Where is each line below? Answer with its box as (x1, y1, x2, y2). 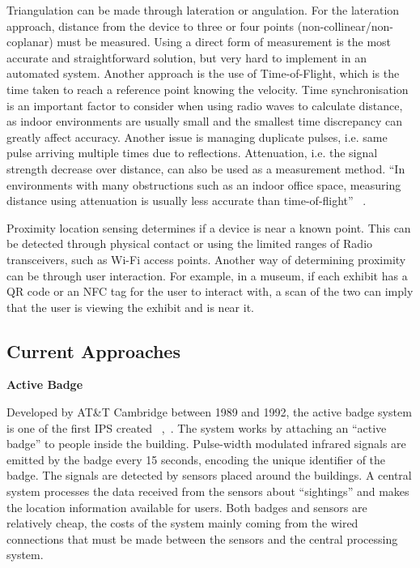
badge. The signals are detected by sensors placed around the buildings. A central (6, 467, 412, 484)
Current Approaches (6, 338, 180, 363)
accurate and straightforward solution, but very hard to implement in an (6, 49, 367, 66)
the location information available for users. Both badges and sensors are (6, 498, 367, 515)
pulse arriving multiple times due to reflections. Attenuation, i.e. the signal (6, 144, 378, 161)
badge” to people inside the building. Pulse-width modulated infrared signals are (6, 435, 406, 452)
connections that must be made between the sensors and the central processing (6, 530, 398, 547)
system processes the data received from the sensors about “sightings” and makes (6, 483, 409, 500)
